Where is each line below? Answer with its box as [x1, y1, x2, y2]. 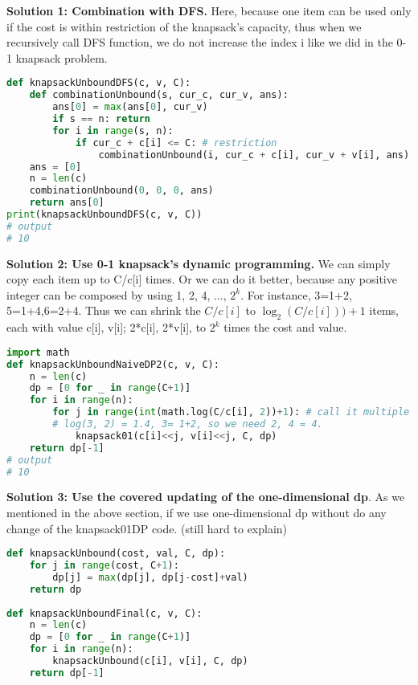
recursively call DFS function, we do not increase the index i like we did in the [6, 34, 393, 51]
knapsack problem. [15, 49, 108, 66]
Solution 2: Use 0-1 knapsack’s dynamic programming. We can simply [6, 255, 391, 271]
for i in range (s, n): [52, 124, 174, 137]
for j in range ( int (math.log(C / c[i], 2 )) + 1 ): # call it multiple [52, 406, 410, 418]
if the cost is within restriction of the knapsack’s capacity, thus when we [6, 18, 362, 35]
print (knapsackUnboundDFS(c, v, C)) [6, 209, 203, 220]
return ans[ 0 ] [29, 197, 104, 209]
